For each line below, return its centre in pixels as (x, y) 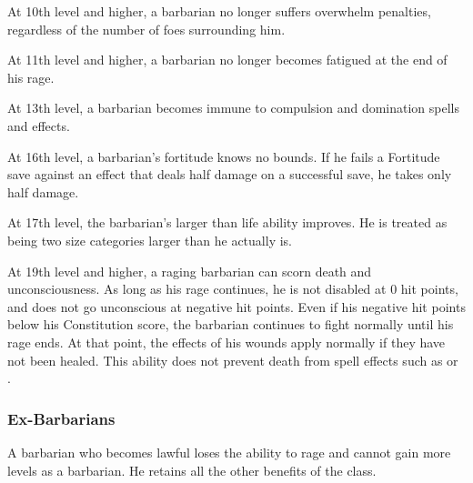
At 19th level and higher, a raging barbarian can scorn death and (190, 271)
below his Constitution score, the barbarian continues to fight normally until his (231, 324)
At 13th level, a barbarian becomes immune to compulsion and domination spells (233, 108)
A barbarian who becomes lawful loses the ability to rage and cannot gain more (229, 452)
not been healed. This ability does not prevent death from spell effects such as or (233, 360)
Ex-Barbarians (61, 418)
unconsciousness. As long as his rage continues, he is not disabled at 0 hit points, (233, 289)
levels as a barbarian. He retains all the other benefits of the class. (192, 470)
